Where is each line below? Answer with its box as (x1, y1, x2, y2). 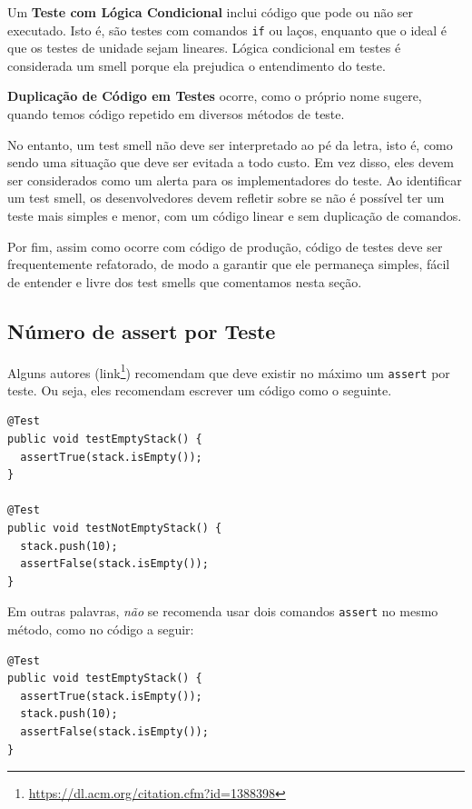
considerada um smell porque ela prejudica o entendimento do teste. (7, 55, 386, 75)
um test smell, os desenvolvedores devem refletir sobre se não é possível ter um (7, 188, 445, 207)
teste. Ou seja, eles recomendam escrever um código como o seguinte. (7, 380, 392, 399)
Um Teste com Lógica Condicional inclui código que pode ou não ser (7, 3, 414, 21)
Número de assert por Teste (7, 316, 276, 345)
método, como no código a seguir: (7, 620, 194, 639)
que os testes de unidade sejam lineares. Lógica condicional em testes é (7, 38, 401, 57)
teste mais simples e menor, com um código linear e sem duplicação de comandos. (7, 206, 462, 225)
